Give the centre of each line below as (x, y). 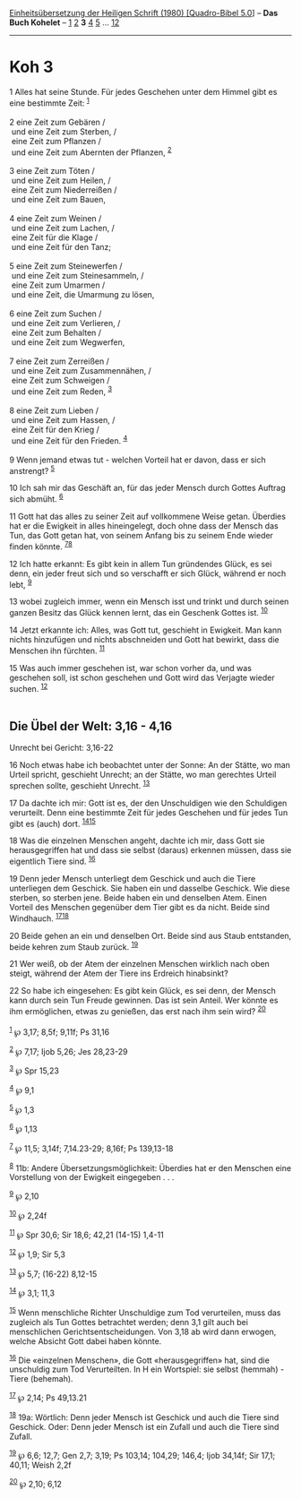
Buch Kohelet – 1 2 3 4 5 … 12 (64, 22)
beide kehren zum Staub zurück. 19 (74, 946)
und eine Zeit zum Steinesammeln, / (78, 276)
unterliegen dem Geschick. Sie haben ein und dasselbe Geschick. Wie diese (150, 888)
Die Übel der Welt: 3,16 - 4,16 (91, 726)
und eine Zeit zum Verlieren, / (66, 323)
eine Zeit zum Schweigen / (60, 381)
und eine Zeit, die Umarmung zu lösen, (83, 295)
